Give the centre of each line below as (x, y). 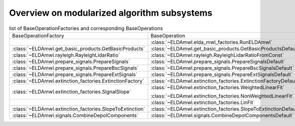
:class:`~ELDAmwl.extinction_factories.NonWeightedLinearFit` (222, 96)
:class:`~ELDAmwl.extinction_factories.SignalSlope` (72, 92)
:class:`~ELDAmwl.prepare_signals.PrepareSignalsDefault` (218, 62)
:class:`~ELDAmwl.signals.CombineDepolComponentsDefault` (222, 115)
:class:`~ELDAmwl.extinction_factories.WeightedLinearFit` (218, 87)
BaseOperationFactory (38, 35)
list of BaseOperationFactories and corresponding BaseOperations (86, 28)
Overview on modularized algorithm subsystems (111, 13)
